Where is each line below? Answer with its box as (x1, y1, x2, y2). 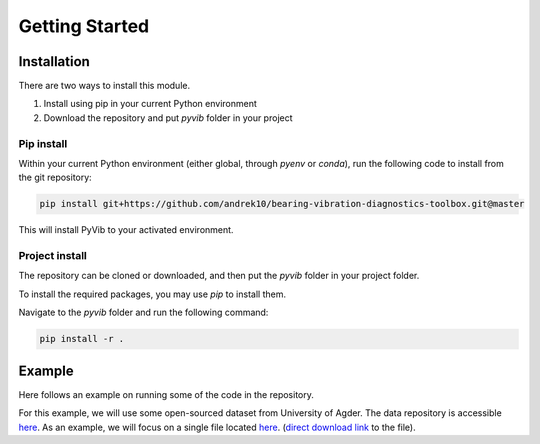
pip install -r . (39, 333, 125, 345)
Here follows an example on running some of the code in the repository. (18, 388, 315, 400)
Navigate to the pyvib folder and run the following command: (18, 306, 269, 319)
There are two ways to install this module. (18, 80, 190, 92)
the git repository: (18, 171, 92, 184)
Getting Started (18, 15, 150, 37)
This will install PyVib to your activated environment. (18, 224, 234, 236)
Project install (18, 249, 87, 263)
